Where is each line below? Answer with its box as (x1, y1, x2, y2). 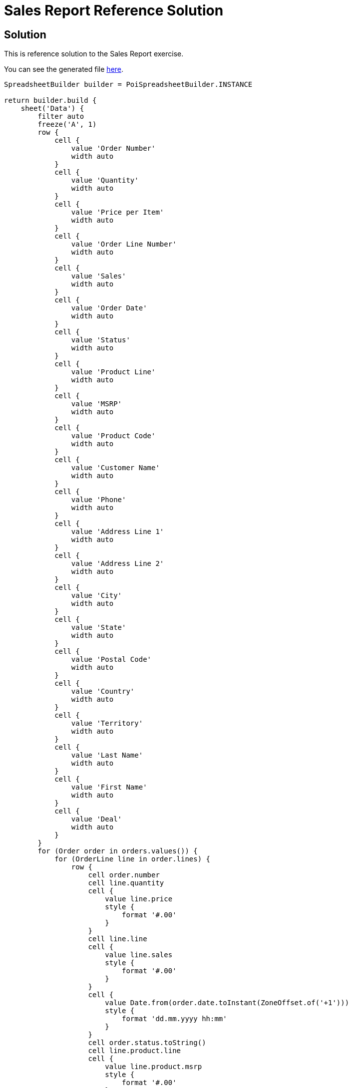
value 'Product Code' (71, 432, 156, 440)
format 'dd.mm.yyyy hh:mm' (122, 1015, 227, 1023)
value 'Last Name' (71, 751, 143, 760)
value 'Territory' (71, 719, 143, 728)
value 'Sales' (71, 272, 126, 280)
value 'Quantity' (71, 176, 139, 185)
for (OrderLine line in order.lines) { (54, 855, 211, 863)
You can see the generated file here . (4, 65, 124, 74)
